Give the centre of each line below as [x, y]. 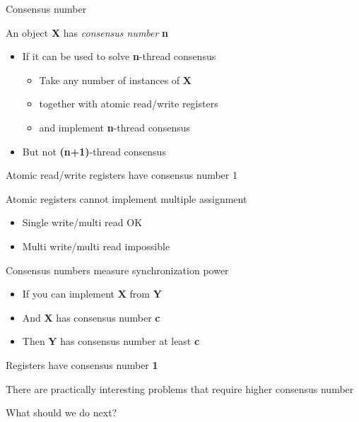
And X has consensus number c [91, 317]
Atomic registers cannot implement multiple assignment [126, 198]
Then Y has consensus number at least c [111, 341]
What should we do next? [61, 412]
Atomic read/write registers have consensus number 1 [122, 175]
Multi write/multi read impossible [96, 246]
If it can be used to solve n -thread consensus [119, 56]
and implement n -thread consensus [114, 127]
